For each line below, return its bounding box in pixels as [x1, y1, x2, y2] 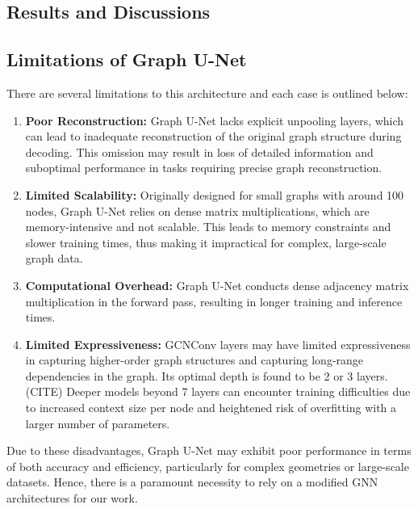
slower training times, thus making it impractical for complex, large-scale [25, 233, 387, 250]
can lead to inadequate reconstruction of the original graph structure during [25, 128, 402, 145]
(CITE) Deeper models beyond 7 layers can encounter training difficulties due [25, 383, 411, 400]
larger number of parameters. [25, 414, 170, 431]
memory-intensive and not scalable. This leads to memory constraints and [25, 218, 391, 235]
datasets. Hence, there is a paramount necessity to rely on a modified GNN [6, 473, 378, 490]
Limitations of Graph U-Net [6, 47, 247, 72]
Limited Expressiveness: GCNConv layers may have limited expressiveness [25, 335, 411, 352]
